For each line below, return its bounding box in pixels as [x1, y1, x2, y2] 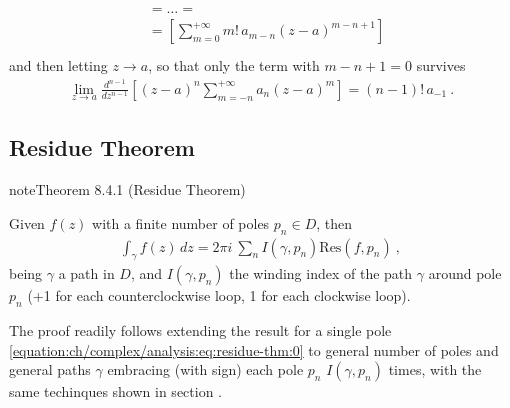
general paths [9, 359, 91, 380]
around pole [428, 263, 502, 284]
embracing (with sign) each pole [107, 359, 304, 380]
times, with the [388, 359, 482, 380]
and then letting [9, 55, 108, 76]
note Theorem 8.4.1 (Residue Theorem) [9, 179, 246, 200]
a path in [58, 263, 115, 284]
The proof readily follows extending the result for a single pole [9, 320, 392, 341]
